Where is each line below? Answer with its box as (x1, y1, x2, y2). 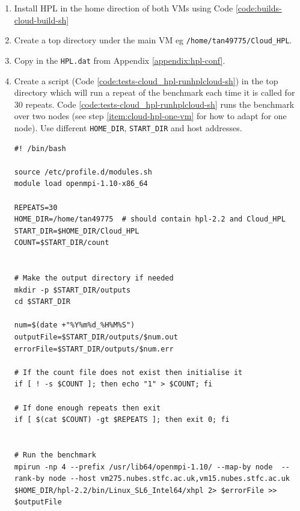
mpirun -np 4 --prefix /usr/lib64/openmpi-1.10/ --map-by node (14, 462, 273, 471)
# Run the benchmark (14, 450, 96, 459)
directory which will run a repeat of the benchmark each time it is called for (14, 86, 295, 99)
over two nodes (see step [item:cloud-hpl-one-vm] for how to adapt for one (14, 110, 287, 122)
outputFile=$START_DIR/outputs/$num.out (14, 333, 178, 342)
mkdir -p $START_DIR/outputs (14, 285, 131, 294)
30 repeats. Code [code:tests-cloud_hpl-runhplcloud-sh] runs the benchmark (14, 98, 295, 110)
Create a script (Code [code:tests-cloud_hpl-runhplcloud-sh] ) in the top (14, 74, 278, 87)
